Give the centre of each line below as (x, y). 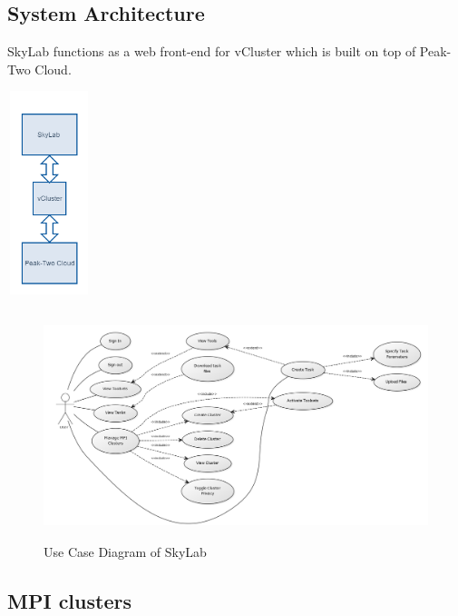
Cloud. (53, 69)
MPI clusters (69, 600)
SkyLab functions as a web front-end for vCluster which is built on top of (212, 51)
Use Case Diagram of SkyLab (125, 551)
